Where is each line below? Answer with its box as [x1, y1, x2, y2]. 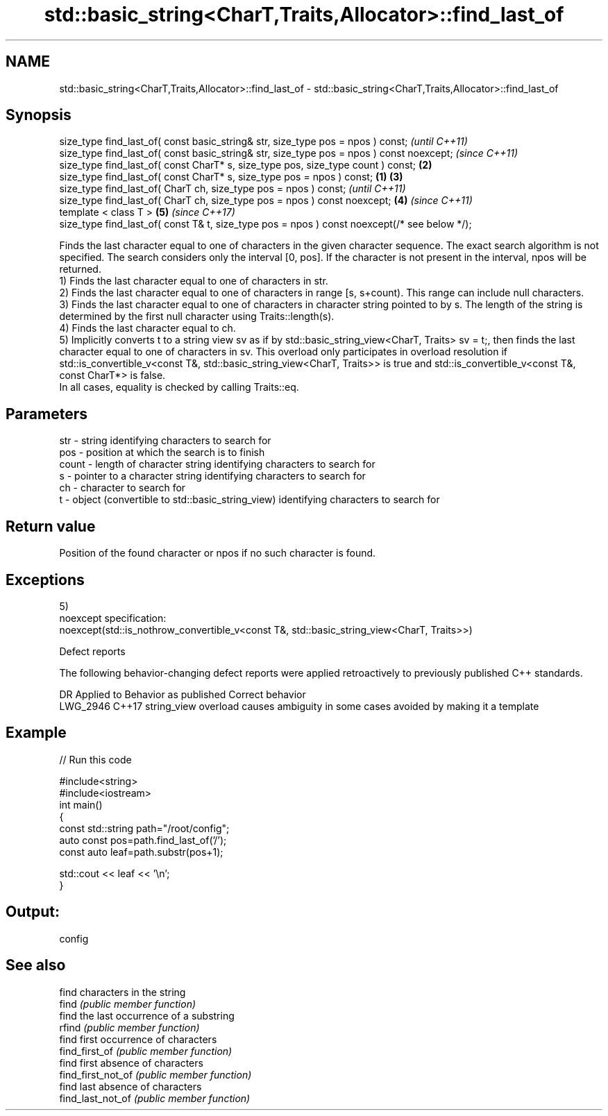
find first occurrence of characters [59, 1033, 217, 1045]
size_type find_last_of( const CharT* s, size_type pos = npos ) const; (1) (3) [59, 171, 403, 183]
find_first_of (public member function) [59, 1045, 233, 1057]
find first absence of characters [59, 1056, 203, 1069]
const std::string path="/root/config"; [59, 822, 230, 834]
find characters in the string [59, 986, 186, 998]
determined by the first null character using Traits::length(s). [59, 310, 335, 323]
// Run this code [59, 753, 132, 766]
